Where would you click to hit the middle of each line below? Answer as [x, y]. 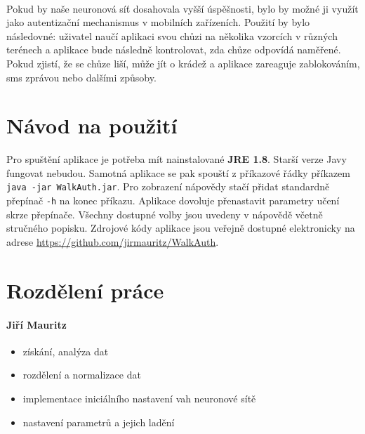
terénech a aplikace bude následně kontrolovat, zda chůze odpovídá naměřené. [174, 50]
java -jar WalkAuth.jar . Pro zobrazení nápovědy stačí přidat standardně [168, 186]
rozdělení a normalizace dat [82, 375]
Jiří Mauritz [36, 324]
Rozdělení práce [85, 290]
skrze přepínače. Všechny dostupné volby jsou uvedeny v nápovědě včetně [165, 214]
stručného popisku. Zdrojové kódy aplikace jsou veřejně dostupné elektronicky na [181, 228]
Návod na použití [92, 125]
